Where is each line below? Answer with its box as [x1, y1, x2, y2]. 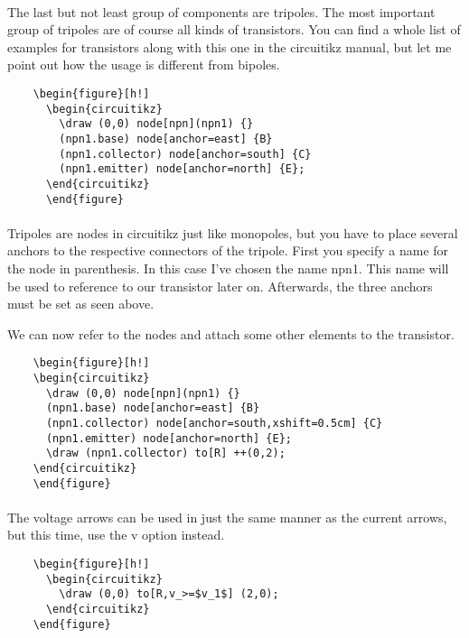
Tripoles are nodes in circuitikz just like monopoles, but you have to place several [7, 223, 458, 242]
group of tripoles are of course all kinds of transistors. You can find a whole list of [7, 20, 461, 39]
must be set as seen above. [7, 294, 155, 313]
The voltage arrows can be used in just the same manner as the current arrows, [7, 507, 447, 526]
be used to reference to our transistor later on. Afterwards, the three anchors [7, 276, 433, 295]
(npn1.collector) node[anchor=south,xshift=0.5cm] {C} [45, 417, 383, 430]
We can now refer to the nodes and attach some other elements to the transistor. [7, 324, 455, 343]
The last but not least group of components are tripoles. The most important [7, 2, 436, 21]
